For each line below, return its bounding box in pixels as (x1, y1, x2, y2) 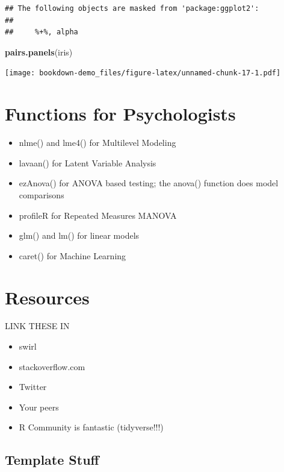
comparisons (19, 188, 64, 201)
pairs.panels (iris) (5, 45, 73, 58)
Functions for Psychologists (5, 101, 236, 126)
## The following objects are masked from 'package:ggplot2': (5, 4, 259, 13)
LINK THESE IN (5, 319, 70, 332)
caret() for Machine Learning (19, 249, 126, 262)
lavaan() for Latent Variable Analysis (19, 156, 156, 169)
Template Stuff (5, 450, 99, 469)
